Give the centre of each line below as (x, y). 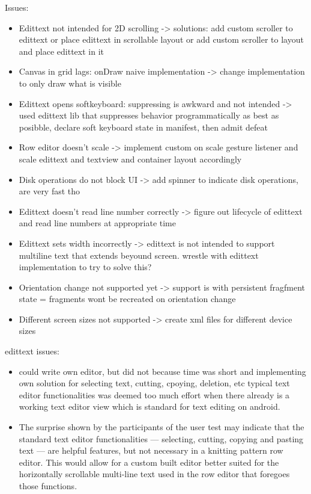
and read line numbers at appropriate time (97, 223)
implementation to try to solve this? (85, 267)
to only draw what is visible (70, 83)
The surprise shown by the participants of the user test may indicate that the (162, 427)
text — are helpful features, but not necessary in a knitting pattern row (151, 450)
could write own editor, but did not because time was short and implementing (162, 371)
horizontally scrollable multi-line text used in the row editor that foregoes (154, 474)
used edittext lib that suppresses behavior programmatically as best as (149, 115)
